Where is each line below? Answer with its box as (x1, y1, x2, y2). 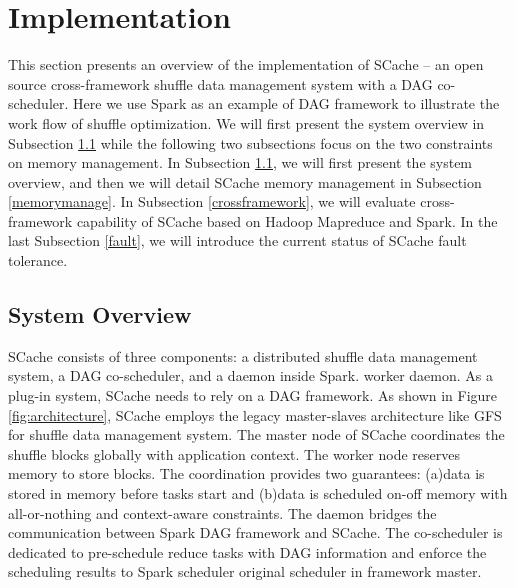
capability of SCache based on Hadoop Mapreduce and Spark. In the (76, 210, 498, 231)
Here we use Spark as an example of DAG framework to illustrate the (73, 93, 500, 114)
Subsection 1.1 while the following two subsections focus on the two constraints (8, 132, 493, 153)
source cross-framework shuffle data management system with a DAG (8, 73, 433, 94)
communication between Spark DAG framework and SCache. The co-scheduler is (8, 522, 503, 543)
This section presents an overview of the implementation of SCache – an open (8, 54, 484, 75)
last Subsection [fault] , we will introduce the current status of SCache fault (8, 230, 467, 251)
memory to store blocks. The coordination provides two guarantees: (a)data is (8, 463, 485, 484)
